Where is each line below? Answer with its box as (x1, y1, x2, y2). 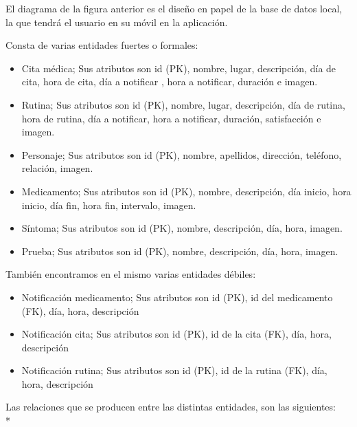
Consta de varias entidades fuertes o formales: (5, 38, 198, 52)
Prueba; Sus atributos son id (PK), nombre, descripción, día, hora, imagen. (21, 243, 338, 258)
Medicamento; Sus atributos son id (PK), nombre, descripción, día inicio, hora (21, 184, 352, 198)
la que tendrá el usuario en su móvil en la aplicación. (5, 14, 228, 29)
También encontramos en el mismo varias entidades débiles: (5, 267, 256, 281)
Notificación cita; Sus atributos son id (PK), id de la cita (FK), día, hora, (21, 327, 332, 341)
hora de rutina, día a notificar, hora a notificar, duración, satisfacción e (21, 111, 321, 125)
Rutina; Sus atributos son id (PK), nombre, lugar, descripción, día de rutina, (21, 97, 345, 111)
